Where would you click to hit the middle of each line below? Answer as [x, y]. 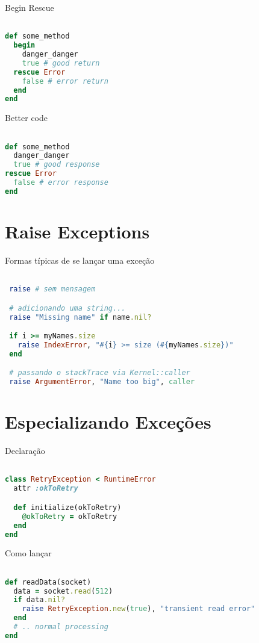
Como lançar [28, 553]
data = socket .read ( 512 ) [63, 591]
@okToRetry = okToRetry [70, 516]
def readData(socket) [48, 582]
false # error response [61, 182]
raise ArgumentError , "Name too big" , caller [102, 382]
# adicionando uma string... [67, 308]
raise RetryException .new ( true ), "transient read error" [139, 609]
